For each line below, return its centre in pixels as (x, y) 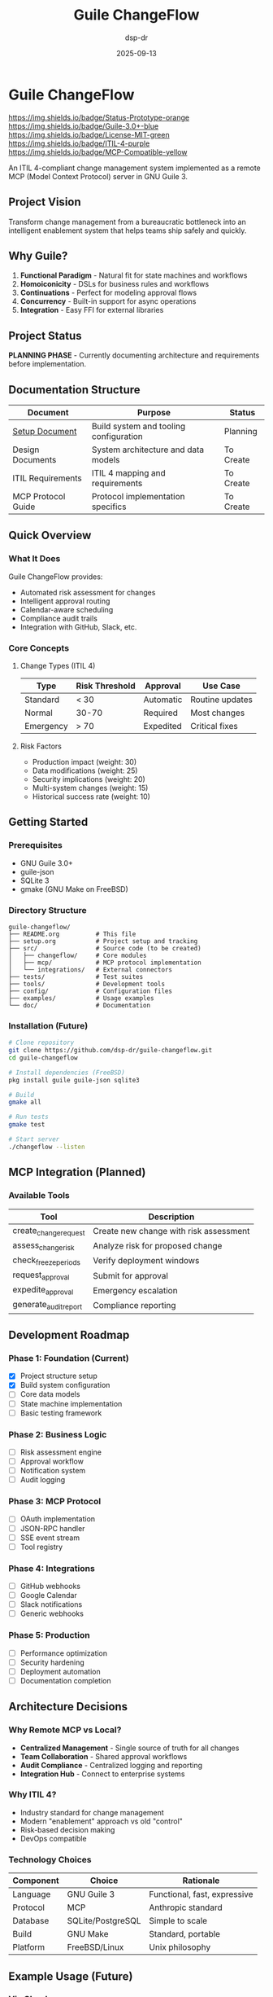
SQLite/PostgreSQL (104, 1921)
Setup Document (45, 431)
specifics (109, 507)
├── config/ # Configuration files (91, 991)
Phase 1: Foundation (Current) (69, 1358)
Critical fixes (214, 726)
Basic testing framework (61, 1413)
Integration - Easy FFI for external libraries (92, 310)
